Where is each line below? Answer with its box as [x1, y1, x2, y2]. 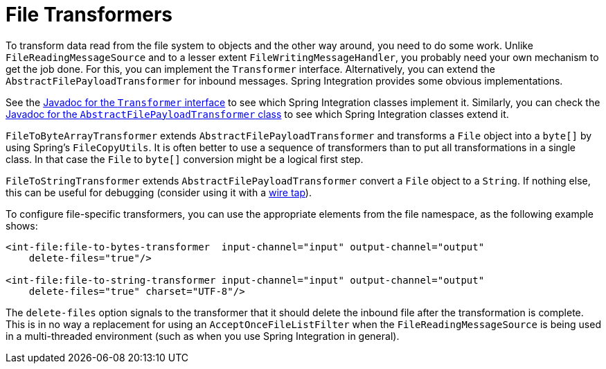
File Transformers [6, 3, 173, 26]
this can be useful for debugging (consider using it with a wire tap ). [6, 186, 312, 198]
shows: [6, 219, 38, 232]
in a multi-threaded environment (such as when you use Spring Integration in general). [6, 329, 400, 342]
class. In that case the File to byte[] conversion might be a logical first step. [6, 153, 364, 165]
